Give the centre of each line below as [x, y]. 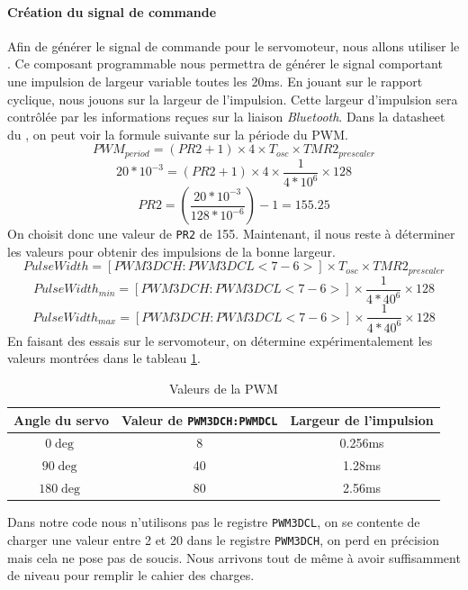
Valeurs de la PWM [223, 388]
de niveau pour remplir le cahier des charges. [131, 575]
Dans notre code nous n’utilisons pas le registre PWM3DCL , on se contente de [214, 522]
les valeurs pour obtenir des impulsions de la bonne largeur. [171, 251]
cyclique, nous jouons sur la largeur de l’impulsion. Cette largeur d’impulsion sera [233, 99]
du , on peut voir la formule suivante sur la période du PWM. [178, 134]
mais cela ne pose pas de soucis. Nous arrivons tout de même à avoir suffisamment [234, 557]
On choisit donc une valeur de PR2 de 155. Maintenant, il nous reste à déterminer [231, 234]
